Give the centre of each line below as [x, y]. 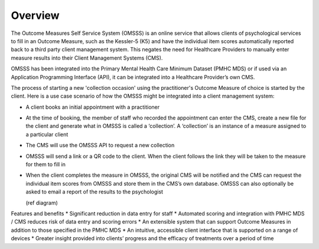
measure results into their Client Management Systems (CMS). [87, 58]
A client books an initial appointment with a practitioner [93, 107]
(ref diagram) [42, 203]
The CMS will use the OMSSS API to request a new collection [100, 145]
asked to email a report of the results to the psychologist [95, 192]
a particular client [47, 134]
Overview [35, 15]
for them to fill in [46, 164]
